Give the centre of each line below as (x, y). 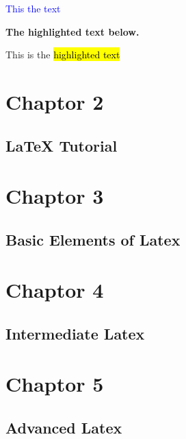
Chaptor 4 (55, 290)
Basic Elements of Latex (93, 239)
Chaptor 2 (55, 101)
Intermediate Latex (75, 333)
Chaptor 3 (55, 196)
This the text (33, 8)
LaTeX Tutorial (62, 145)
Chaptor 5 (55, 384)
